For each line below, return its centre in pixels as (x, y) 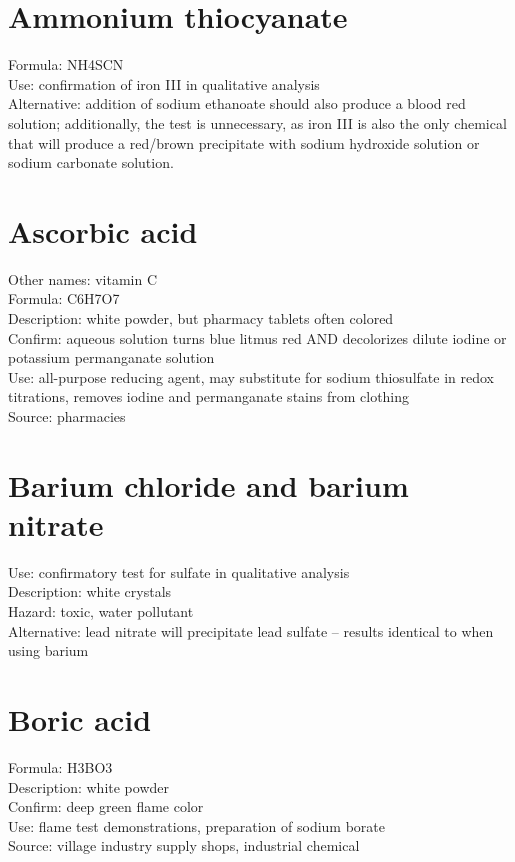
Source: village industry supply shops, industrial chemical (184, 845)
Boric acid (80, 719)
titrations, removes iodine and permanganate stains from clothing (209, 396)
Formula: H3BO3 (60, 766)
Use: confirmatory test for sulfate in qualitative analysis (179, 571)
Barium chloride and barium (208, 484)
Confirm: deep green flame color (106, 806)
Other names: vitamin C (83, 278)
